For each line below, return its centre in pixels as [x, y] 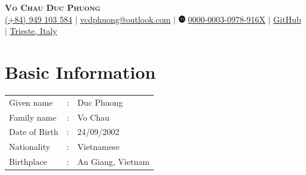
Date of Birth [34, 132]
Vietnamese [98, 147]
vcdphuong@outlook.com [126, 19]
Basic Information [80, 71]
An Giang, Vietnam [114, 162]
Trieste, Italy [33, 31]
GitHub [287, 19]
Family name [33, 117]
